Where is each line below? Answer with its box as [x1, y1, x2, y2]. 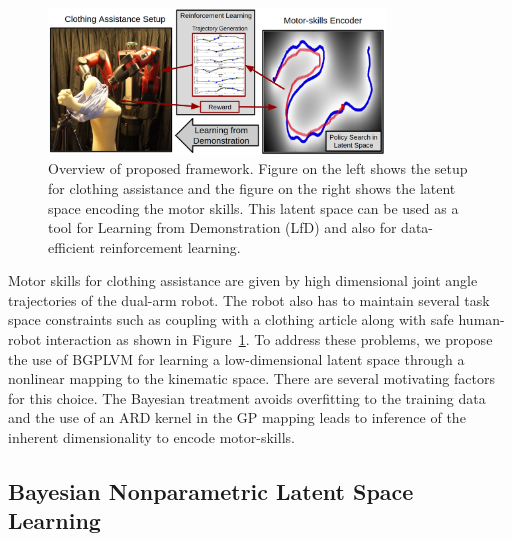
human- [458, 309, 505, 330]
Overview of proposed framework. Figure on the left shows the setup [48, 158, 468, 179]
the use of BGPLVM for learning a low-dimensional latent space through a [8, 348, 465, 369]
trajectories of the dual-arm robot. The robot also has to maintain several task [8, 289, 490, 310]
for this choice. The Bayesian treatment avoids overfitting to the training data [8, 387, 486, 408]
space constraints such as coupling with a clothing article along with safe [8, 309, 454, 330]
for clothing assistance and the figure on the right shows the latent [48, 177, 456, 198]
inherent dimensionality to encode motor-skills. [8, 427, 295, 448]
